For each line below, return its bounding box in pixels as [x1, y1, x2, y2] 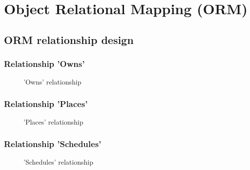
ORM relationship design [4, 32, 134, 47]
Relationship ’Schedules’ [4, 137, 102, 149]
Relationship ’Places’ [4, 97, 88, 109]
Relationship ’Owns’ [4, 58, 85, 70]
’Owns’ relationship [23, 77, 82, 87]
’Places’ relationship [23, 117, 83, 127]
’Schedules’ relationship [23, 157, 93, 167]
